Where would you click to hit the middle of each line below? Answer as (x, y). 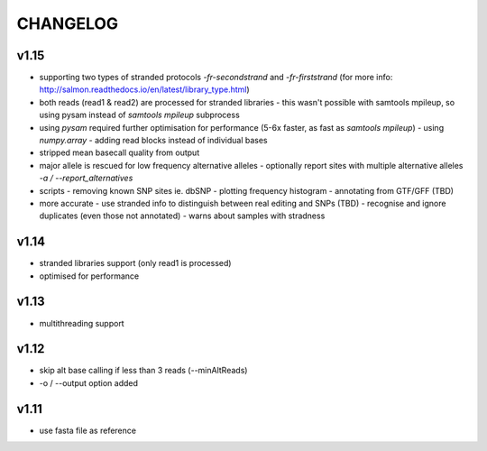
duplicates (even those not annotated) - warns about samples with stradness (182, 216)
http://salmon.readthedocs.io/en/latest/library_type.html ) (144, 89)
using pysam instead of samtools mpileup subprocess (140, 115)
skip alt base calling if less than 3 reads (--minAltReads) (143, 371)
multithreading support (82, 323)
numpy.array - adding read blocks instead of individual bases (153, 141)
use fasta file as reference (88, 430)
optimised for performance (89, 276)
